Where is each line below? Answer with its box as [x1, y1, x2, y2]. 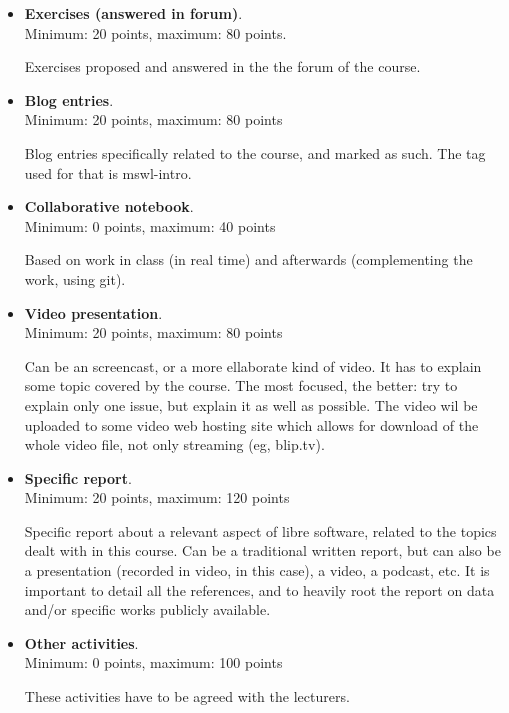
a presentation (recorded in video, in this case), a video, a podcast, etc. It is [24, 560, 490, 581]
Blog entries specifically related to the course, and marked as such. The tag [24, 142, 486, 163]
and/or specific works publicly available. [24, 599, 271, 620]
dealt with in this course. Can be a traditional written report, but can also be [24, 540, 501, 561]
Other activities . [24, 632, 139, 653]
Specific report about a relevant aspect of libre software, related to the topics [24, 520, 497, 541]
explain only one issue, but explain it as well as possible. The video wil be [24, 394, 478, 415]
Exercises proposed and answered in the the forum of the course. [24, 56, 421, 77]
